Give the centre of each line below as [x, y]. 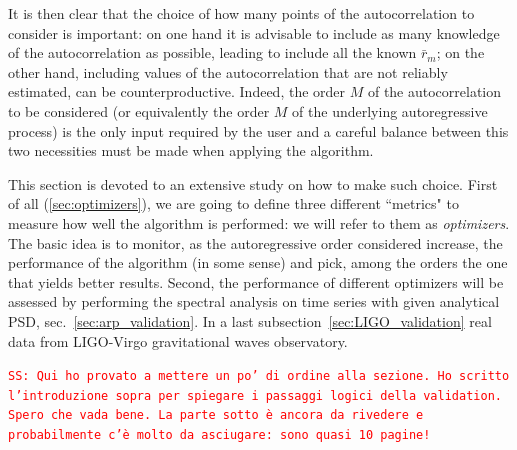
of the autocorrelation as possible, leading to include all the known [212, 52]
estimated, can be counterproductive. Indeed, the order [177, 91]
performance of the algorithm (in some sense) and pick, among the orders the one [258, 262]
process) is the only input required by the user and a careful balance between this [258, 130]
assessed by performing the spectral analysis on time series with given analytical [254, 301]
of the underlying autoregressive [390, 110]
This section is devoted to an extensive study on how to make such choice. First [253, 183]
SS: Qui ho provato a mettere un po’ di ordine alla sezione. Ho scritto [259, 376]
